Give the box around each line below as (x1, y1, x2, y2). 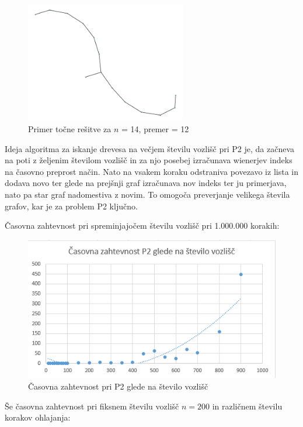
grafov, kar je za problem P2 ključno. (5, 199, 138, 212)
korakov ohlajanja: (5, 411, 71, 423)
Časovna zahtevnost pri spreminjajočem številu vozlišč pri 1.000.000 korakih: (5, 219, 280, 232)
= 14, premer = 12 (121, 123, 189, 135)
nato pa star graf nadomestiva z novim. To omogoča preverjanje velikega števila (5, 188, 290, 200)
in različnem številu (212, 400, 283, 412)
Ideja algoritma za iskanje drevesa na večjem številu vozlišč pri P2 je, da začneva (5, 142, 295, 154)
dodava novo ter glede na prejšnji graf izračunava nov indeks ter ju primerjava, (5, 177, 287, 189)
